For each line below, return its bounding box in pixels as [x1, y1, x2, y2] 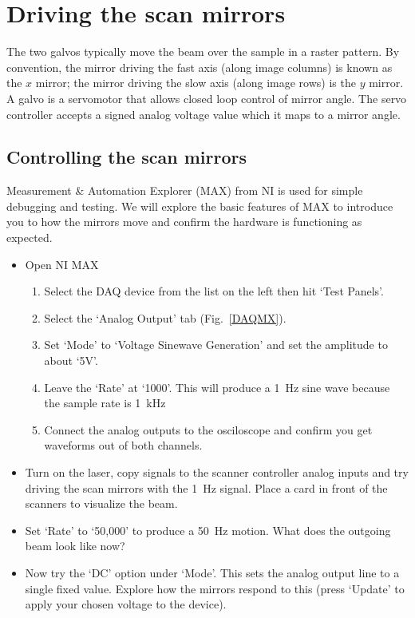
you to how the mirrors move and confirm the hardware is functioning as [6, 213, 362, 230]
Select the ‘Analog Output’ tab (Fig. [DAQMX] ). [44, 309, 287, 326]
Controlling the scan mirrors [6, 145, 247, 169]
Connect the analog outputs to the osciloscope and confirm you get [44, 421, 373, 438]
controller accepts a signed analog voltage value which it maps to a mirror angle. [6, 105, 401, 122]
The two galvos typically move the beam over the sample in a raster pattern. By [6, 43, 400, 60]
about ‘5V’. [44, 352, 98, 369]
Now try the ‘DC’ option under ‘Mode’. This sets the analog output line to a [25, 564, 400, 580]
